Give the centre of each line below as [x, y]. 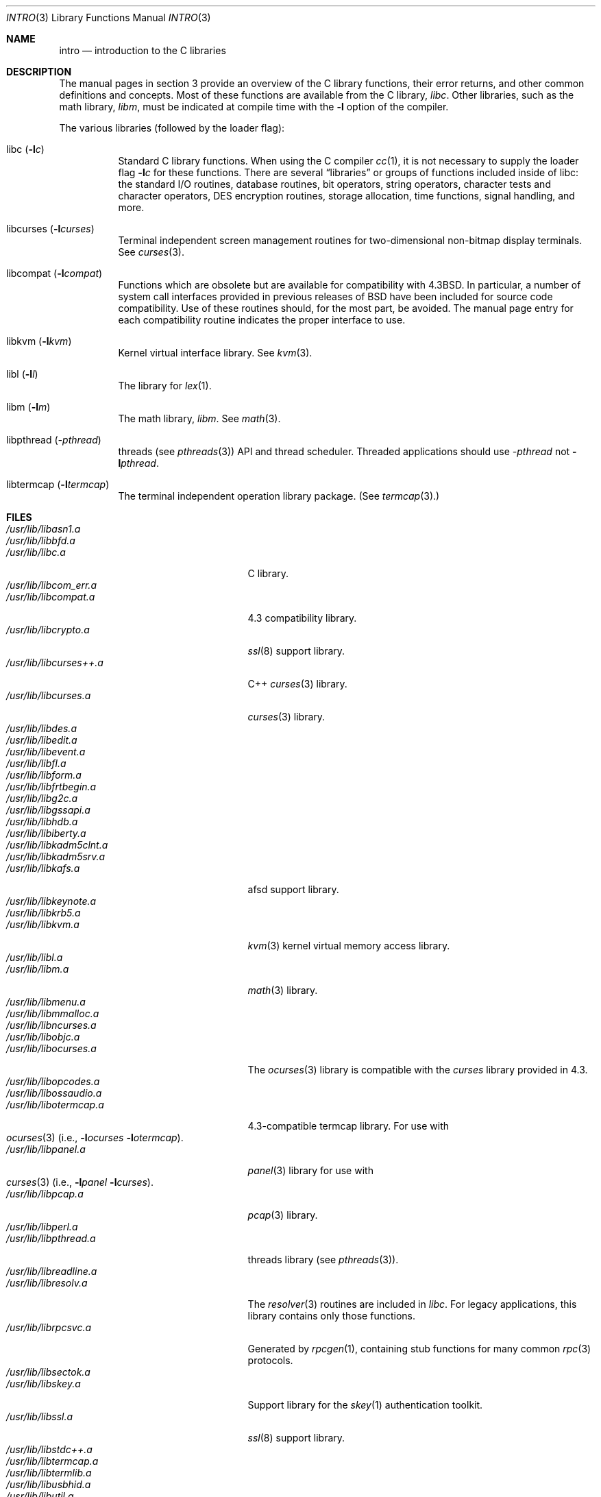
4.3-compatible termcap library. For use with [348, 1126]
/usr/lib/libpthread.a [51, 1238]
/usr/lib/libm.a [38, 969]
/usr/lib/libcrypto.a [48, 630]
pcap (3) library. [283, 1215]
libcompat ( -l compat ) [54, 273]
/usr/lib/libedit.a [42, 740]
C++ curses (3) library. [297, 684]
